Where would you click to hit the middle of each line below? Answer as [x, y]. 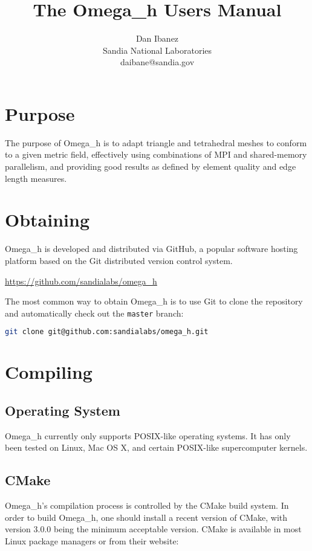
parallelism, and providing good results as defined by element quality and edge [151, 166]
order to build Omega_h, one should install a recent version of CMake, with [146, 517]
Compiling [49, 372]
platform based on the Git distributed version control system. [119, 260]
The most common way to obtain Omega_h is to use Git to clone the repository [154, 301]
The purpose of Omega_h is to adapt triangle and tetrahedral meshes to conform [156, 142]
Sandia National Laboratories [157, 50]
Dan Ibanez [157, 38]
